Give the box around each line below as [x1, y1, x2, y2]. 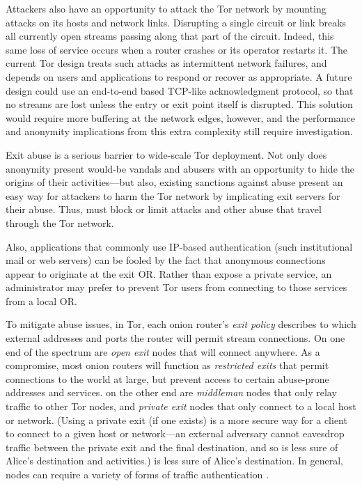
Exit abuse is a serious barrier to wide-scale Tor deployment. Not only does [6, 147, 327, 162]
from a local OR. [6, 293, 77, 308]
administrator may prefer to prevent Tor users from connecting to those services [6, 280, 347, 295]
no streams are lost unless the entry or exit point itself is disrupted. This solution [6, 97, 353, 111]
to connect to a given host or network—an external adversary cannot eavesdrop [6, 426, 345, 441]
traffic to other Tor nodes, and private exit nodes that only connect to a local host [6, 399, 356, 414]
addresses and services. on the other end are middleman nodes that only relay [6, 385, 337, 400]
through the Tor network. [6, 215, 114, 230]
